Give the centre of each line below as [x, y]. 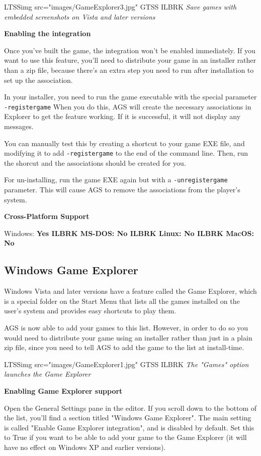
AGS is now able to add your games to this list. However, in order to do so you [126, 328]
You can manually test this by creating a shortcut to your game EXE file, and [124, 143]
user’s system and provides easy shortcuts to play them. [90, 311]
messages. [19, 126]
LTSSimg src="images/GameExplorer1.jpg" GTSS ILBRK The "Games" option [126, 364]
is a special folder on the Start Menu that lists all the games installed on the [122, 301]
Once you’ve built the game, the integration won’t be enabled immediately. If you [130, 50]
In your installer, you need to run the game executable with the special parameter [130, 97]
